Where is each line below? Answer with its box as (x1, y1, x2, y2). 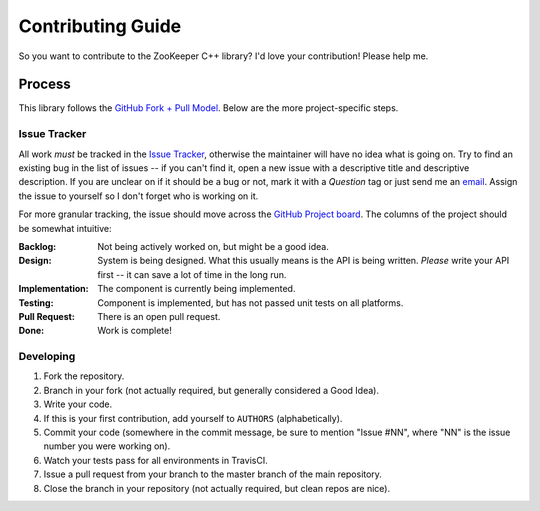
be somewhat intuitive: (18, 222, 112, 234)
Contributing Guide (18, 15, 182, 37)
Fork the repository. (43, 370, 125, 382)
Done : (18, 325, 45, 337)
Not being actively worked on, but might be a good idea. (97, 240, 329, 252)
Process (18, 76, 71, 93)
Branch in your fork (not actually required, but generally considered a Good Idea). (43, 384, 380, 396)
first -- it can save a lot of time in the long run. (97, 268, 287, 280)
